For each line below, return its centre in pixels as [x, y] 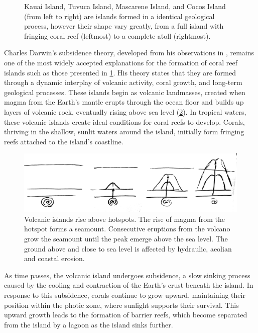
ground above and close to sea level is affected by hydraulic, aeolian [128, 248]
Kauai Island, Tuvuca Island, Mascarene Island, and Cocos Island [125, 6]
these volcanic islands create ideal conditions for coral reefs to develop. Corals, [124, 121]
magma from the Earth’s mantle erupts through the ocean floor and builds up [124, 102]
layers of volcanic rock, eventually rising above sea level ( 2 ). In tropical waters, [125, 111]
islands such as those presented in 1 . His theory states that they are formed [120, 72]
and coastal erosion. [54, 258]
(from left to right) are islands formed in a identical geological [119, 16]
